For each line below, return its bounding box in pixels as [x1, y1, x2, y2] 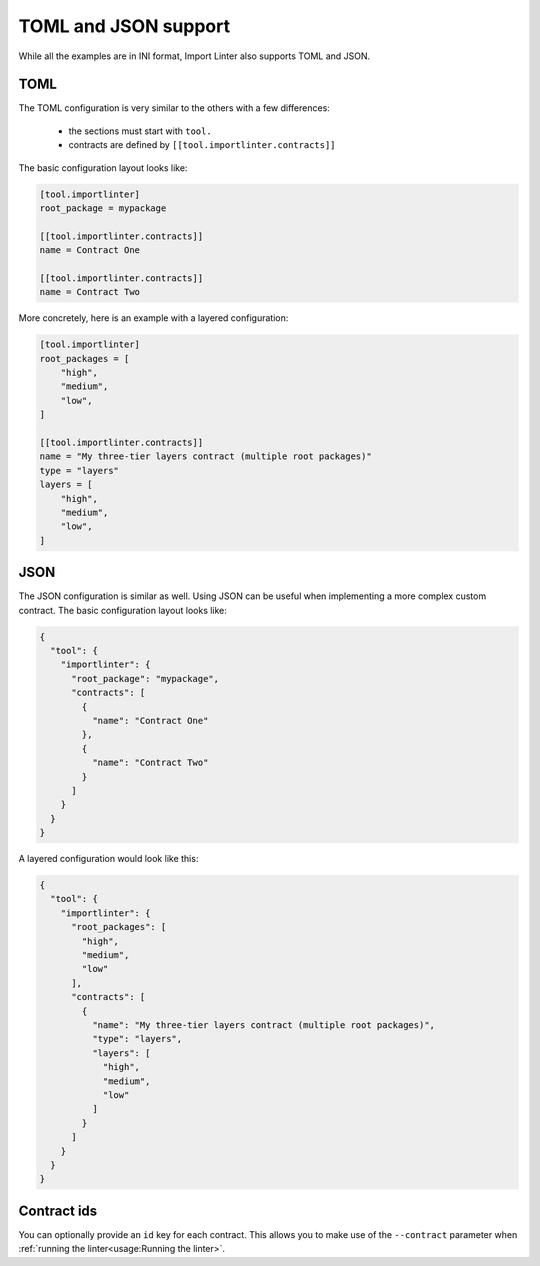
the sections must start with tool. [68, 125, 212, 137]
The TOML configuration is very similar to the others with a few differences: [18, 102, 330, 114]
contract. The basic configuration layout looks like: [18, 604, 227, 616]
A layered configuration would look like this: [18, 853, 199, 865]
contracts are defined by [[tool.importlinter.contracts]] [68, 139, 336, 151]
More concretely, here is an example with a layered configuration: [18, 312, 289, 324]
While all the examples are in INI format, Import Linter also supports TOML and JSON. [18, 50, 371, 62]
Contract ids [18, 1202, 98, 1219]
